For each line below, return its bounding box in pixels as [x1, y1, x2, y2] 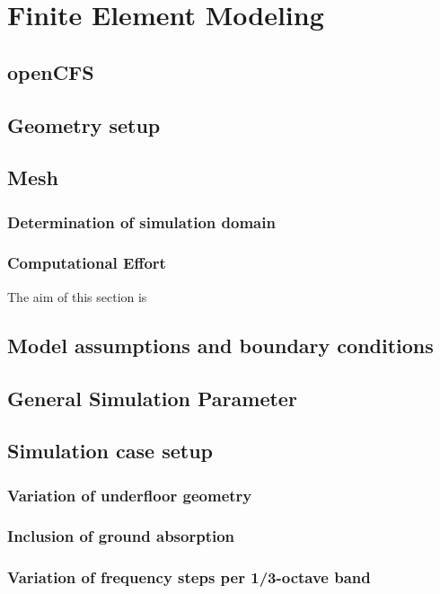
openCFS [7, 58, 94, 85]
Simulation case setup [7, 437, 213, 465]
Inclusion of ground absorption [7, 525, 235, 547]
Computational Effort [7, 252, 166, 274]
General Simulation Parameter [7, 384, 297, 412]
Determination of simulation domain [7, 210, 276, 233]
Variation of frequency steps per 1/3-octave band [7, 566, 371, 589]
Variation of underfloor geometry [7, 483, 252, 506]
